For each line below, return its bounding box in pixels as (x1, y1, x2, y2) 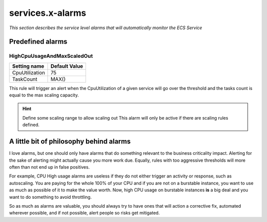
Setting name (12, 62, 44, 69)
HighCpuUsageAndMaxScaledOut (9, 52, 93, 59)
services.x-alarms (9, 7, 87, 18)
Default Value (50, 62, 84, 69)
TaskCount (12, 76, 38, 83)
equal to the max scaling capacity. (9, 92, 79, 98)
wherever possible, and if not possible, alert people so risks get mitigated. (9, 210, 160, 216)
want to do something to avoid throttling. (9, 194, 92, 200)
